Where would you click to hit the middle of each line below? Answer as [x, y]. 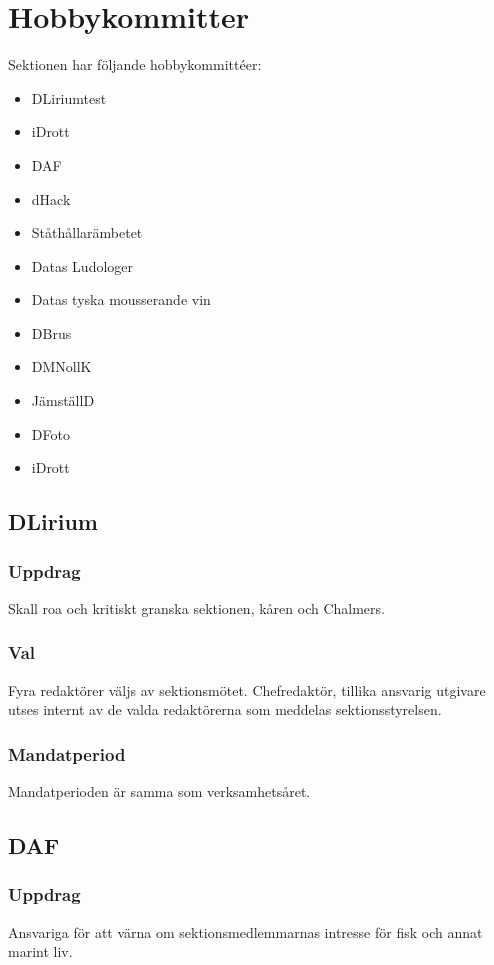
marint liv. [40, 951]
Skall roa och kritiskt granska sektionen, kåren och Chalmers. [196, 607]
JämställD [63, 400]
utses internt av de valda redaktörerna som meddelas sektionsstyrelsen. [225, 709]
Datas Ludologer [82, 265]
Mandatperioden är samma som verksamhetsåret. [159, 791]
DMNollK [61, 366]
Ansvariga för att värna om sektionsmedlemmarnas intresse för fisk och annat [245, 931]
